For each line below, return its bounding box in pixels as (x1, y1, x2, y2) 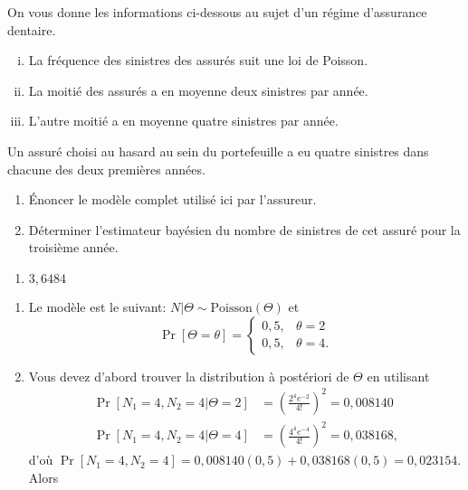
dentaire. (7, 20, 56, 39)
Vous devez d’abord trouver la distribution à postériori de (28, 366, 349, 385)
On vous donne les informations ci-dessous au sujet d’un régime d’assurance (7, 3, 427, 21)
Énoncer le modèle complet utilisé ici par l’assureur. (28, 190, 317, 209)
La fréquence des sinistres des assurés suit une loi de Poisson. (28, 51, 368, 70)
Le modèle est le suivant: (28, 297, 167, 316)
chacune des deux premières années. (7, 159, 205, 178)
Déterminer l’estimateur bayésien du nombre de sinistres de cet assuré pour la (28, 220, 461, 239)
